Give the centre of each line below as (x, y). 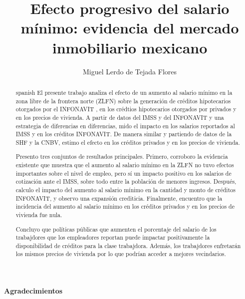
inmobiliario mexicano (130, 47)
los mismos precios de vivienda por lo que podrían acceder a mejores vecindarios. (121, 254)
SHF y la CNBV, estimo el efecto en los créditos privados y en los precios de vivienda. (128, 142)
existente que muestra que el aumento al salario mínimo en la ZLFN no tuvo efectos (125, 165)
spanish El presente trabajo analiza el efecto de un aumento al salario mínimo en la (124, 92)
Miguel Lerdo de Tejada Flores (130, 71)
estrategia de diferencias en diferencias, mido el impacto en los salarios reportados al (125, 126)
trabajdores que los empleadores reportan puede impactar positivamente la (113, 237)
